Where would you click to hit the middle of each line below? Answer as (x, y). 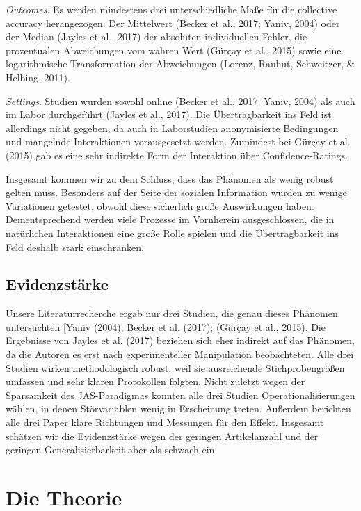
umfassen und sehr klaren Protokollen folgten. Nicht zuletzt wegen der (155, 381)
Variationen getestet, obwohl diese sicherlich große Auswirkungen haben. (160, 205)
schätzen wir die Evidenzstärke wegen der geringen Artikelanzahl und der (162, 436)
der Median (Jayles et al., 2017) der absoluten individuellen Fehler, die (157, 36)
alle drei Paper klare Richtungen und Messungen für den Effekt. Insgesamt (165, 422)
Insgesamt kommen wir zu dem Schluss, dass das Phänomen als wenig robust (170, 178)
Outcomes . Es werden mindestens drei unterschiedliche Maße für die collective (171, 9)
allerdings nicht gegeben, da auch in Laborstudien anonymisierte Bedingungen (172, 128)
